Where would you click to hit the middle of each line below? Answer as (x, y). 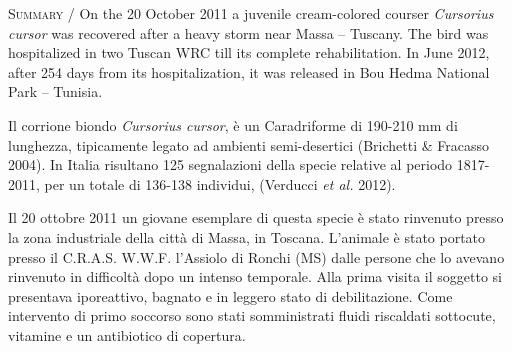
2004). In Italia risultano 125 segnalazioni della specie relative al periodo (230, 164)
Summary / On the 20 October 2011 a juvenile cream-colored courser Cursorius (251, 13)
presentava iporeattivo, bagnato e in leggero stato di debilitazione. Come (230, 295)
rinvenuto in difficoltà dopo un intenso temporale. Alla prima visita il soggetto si (255, 276)
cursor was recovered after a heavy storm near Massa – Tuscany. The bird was (248, 32)
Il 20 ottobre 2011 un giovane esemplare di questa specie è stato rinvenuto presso (256, 217)
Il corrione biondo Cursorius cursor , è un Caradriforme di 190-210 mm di (233, 124)
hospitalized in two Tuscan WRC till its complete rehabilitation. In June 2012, (249, 52)
